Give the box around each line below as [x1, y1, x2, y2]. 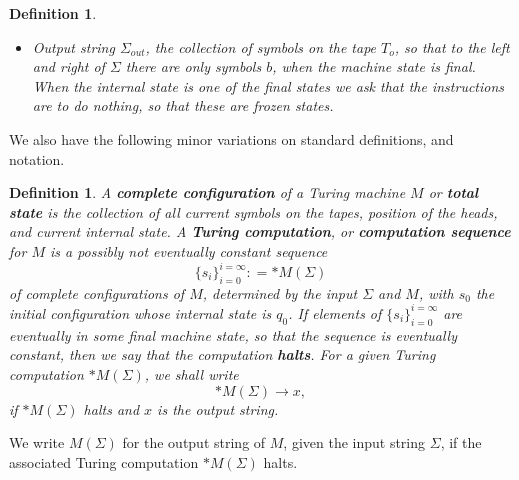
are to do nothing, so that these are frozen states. [32, 95, 334, 116]
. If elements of [288, 302, 382, 323]
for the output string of [122, 432, 266, 453]
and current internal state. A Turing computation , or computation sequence [9, 221, 511, 242]
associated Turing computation [9, 451, 199, 472]
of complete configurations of [9, 282, 185, 303]
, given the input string [283, 432, 426, 453]
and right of [32, 56, 105, 77]
